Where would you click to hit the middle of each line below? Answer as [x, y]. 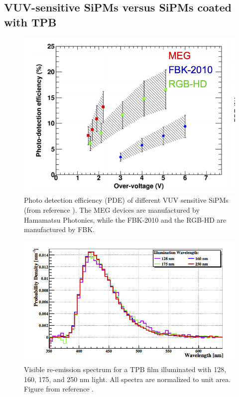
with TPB [30, 22]
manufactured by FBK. [60, 229]
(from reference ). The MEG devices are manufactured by [112, 210]
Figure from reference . [59, 389]
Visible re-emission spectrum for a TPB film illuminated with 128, [125, 369]
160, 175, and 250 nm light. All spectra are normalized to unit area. [127, 379]
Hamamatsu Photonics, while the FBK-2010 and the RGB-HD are [125, 219]
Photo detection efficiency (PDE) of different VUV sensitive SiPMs [126, 200]
